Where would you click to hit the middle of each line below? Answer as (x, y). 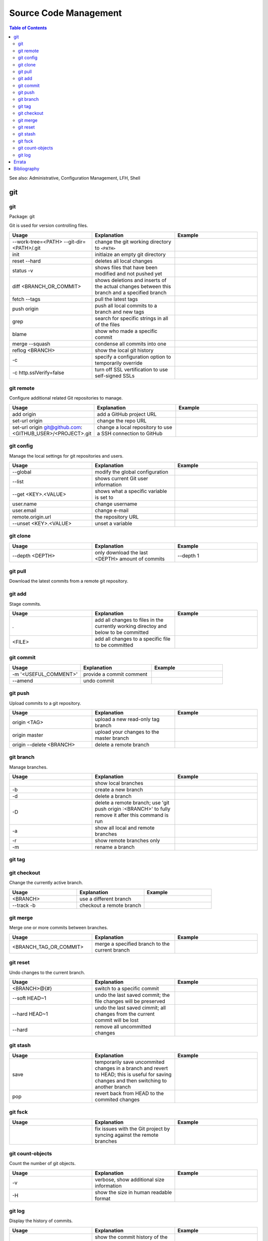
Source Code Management (66, 13)
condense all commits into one (131, 344)
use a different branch (105, 898)
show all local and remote (125, 828)
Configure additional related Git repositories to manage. (66, 398)
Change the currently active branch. (46, 883)
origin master (28, 735)
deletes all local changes (124, 261)
